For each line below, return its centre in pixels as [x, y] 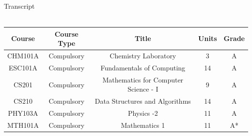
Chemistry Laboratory [143, 56]
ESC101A [23, 67]
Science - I [143, 89]
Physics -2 [143, 113]
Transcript [19, 6]
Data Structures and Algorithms [143, 101]
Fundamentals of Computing [143, 67]
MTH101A [23, 125]
